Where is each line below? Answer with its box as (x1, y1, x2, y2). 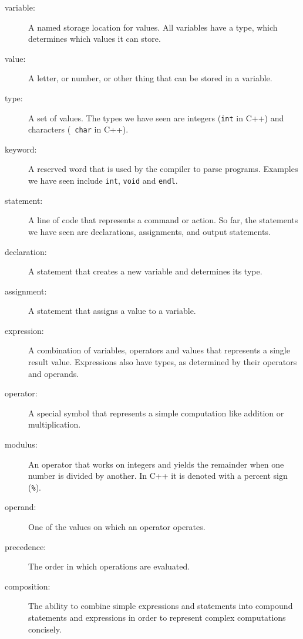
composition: (5, 580, 51, 592)
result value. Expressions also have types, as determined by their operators (28, 356, 297, 368)
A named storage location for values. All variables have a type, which (28, 21, 278, 33)
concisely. (28, 623, 62, 635)
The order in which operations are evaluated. (28, 560, 190, 572)
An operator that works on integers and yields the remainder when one (28, 458, 284, 470)
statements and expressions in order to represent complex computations (28, 611, 286, 624)
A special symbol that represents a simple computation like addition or (28, 406, 284, 419)
